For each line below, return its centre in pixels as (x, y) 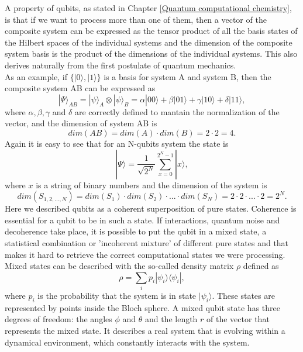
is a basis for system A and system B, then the (187, 76)
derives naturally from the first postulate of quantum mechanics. (120, 65)
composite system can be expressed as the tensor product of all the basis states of (151, 31)
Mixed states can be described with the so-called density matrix (119, 266)
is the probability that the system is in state (117, 296)
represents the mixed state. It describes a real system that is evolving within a (145, 330)
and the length (171, 319)
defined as (261, 266)
